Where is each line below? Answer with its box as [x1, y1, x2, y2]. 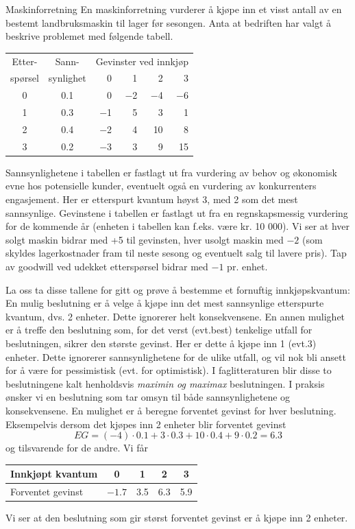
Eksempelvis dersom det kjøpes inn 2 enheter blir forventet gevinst [5, 416, 286, 431]
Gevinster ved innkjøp [95, 54, 188, 68]
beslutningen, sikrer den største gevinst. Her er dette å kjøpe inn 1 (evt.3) [5, 336, 317, 350]
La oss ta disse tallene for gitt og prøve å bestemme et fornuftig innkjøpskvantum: [5, 282, 350, 296]
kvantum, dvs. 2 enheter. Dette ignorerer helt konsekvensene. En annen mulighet [5, 309, 345, 323]
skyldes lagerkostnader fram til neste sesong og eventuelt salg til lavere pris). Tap [5, 246, 347, 260]
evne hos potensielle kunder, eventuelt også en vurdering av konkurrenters [5, 178, 317, 193]
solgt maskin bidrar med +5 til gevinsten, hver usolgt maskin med [5, 232, 284, 246]
